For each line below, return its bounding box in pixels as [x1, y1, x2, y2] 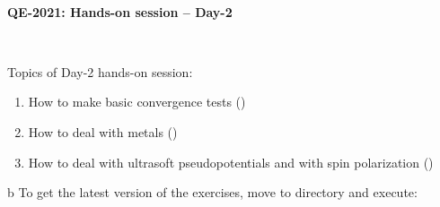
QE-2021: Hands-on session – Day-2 [7, 2, 233, 21]
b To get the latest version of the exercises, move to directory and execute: [7, 183, 418, 202]
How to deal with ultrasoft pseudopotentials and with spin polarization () [28, 152, 434, 171]
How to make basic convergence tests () [28, 92, 246, 111]
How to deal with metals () [28, 122, 178, 141]
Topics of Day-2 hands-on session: [7, 62, 193, 81]
